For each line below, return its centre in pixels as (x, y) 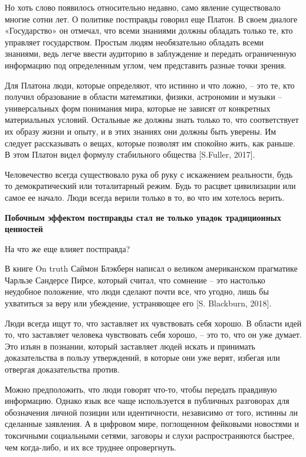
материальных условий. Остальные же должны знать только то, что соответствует (152, 120)
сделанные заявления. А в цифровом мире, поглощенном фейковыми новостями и (152, 424)
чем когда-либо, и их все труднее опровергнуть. (91, 447)
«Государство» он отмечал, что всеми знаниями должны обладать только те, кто (149, 30)
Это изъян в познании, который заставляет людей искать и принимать (130, 346)
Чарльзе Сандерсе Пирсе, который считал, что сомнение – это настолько (135, 280)
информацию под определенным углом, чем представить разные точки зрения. (146, 65)
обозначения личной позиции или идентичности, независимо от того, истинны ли (152, 412)
